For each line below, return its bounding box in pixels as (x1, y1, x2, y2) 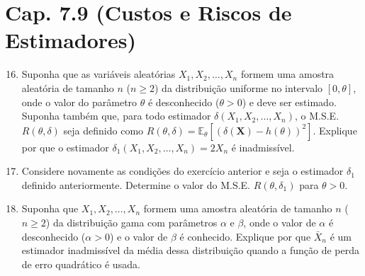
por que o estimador (21, 139, 109, 154)
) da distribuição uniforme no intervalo (154, 80, 323, 95)
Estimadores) (5, 25, 137, 54)
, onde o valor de (243, 215, 316, 230)
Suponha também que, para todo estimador (21, 108, 211, 123)
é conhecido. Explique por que (179, 229, 311, 243)
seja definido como (63, 122, 144, 137)
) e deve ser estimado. (242, 94, 337, 109)
